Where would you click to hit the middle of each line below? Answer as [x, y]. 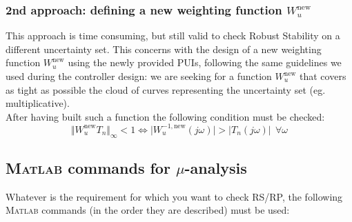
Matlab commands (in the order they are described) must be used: [148, 210]
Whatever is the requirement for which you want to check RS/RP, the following [174, 196]
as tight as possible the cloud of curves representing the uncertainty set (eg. [166, 89]
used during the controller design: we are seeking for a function [139, 76]
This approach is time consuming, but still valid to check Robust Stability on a [173, 36]
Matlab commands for [88, 168]
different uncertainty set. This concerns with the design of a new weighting [164, 49]
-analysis [216, 168]
